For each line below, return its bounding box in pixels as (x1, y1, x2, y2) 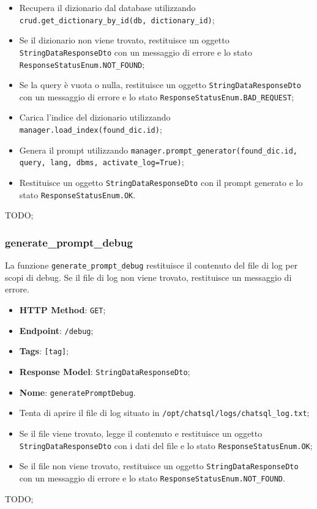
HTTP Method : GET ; (19, 303, 106, 316)
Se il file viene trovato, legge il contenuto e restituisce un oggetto (19, 426, 263, 439)
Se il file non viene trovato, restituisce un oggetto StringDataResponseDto (19, 459, 299, 472)
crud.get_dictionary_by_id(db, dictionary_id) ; (19, 13, 215, 26)
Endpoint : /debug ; (19, 324, 94, 336)
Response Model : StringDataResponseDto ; (19, 365, 190, 377)
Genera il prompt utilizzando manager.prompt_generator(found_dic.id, (19, 143, 298, 156)
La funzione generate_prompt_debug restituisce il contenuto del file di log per (5, 259, 298, 272)
